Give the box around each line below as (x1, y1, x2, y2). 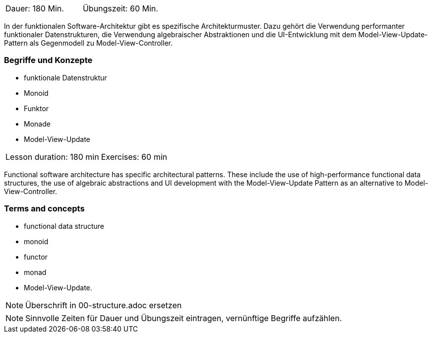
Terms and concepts (4, 203, 85, 214)
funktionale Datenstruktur (24, 73, 107, 82)
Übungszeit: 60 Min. (82, 3, 158, 13)
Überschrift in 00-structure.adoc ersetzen (25, 300, 182, 310)
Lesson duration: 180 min (5, 151, 99, 162)
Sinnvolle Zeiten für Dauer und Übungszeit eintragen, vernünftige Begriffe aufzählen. (25, 313, 342, 323)
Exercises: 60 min (101, 151, 167, 162)
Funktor (24, 104, 49, 113)
